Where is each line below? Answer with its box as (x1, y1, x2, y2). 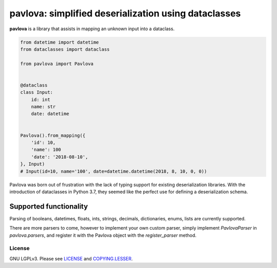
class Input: (20, 90, 53, 95)
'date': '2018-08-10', (31, 154, 88, 160)
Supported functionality (9, 202, 88, 211)
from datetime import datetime (20, 39, 100, 45)
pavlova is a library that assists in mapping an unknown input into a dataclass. (9, 26, 175, 32)
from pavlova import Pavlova (20, 60, 94, 67)
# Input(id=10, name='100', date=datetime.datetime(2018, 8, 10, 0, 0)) (20, 168, 207, 174)
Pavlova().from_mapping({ (20, 132, 86, 138)
